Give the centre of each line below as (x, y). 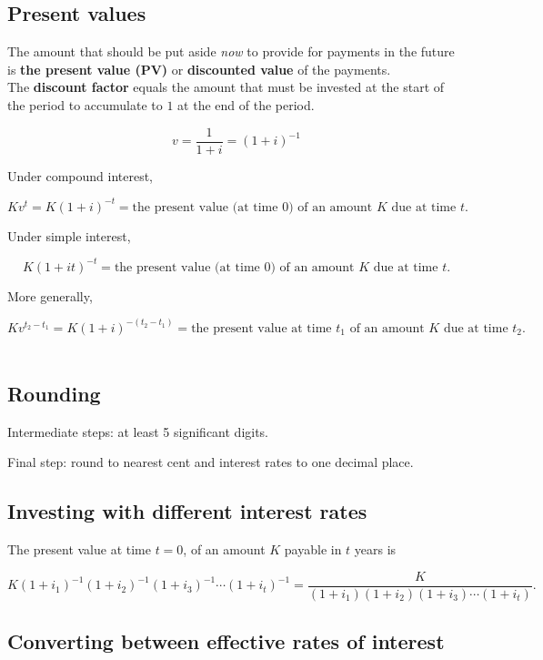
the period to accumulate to (85, 104)
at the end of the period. (246, 104)
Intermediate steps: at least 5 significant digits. (138, 431)
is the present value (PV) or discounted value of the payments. (199, 69)
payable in (313, 549)
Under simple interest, (69, 235)
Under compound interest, (80, 175)
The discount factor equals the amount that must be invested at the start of (226, 87)
